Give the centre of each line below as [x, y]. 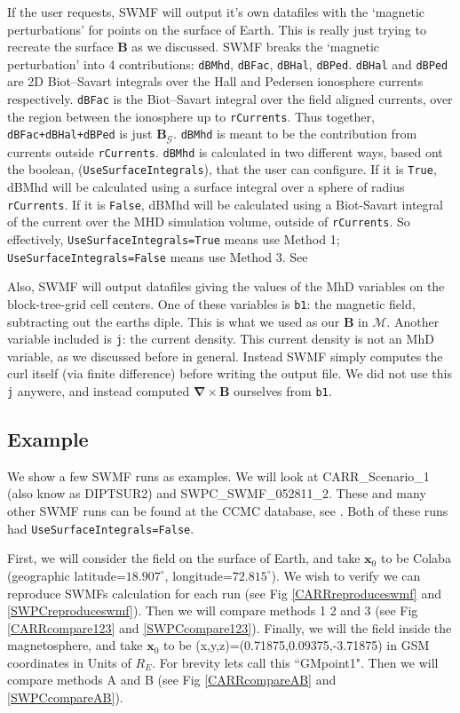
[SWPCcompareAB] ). [65, 697]
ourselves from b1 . [283, 391]
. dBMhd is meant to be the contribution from [295, 134]
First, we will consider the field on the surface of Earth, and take [184, 558]
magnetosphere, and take [75, 645]
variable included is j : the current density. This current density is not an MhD [221, 339]
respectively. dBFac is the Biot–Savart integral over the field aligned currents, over [230, 99]
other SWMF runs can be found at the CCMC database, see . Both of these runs [228, 511]
